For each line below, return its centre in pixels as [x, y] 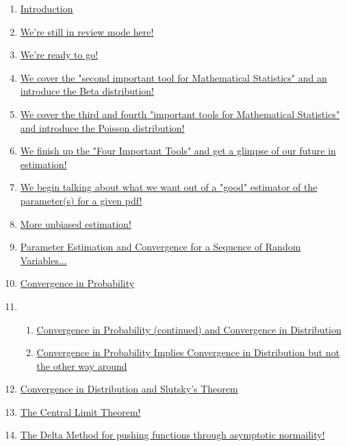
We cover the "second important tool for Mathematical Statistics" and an [173, 77]
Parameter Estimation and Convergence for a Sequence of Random [160, 247]
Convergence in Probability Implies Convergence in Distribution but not [188, 352]
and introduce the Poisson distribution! [102, 127]
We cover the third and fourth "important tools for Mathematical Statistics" [180, 114]
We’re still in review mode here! [87, 31]
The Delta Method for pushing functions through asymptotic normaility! [172, 435]
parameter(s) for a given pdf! [81, 200]
